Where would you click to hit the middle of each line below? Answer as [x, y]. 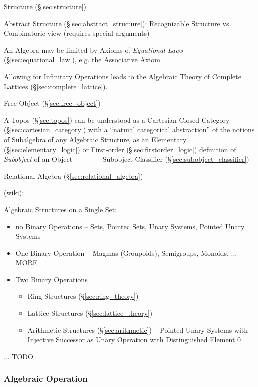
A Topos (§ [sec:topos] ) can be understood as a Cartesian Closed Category [117, 120]
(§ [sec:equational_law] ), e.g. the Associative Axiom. [83, 60]
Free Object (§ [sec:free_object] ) [52, 103]
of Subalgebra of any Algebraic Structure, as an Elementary [95, 139]
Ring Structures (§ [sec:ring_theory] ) [83, 296]
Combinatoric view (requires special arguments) [77, 33]
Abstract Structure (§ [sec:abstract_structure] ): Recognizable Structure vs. [118, 23]
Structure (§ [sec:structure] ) [45, 6]
